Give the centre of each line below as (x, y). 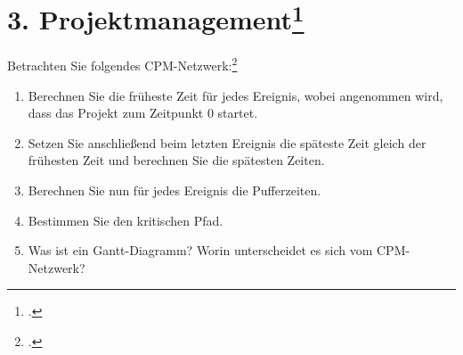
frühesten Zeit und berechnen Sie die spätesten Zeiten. (176, 160)
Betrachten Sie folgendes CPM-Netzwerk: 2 (122, 64)
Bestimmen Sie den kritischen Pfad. (126, 220)
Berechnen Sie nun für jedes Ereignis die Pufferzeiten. (175, 190)
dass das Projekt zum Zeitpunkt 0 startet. (143, 113)
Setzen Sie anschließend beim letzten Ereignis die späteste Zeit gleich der (227, 142)
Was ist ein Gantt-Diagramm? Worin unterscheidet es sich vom (200, 250)
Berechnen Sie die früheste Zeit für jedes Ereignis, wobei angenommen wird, (236, 95)
